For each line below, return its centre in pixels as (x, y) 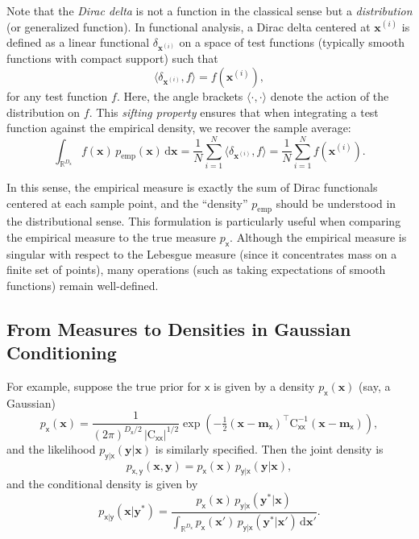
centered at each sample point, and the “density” (127, 203)
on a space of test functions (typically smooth (292, 42)
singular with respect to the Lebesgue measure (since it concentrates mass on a (202, 253)
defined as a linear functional (78, 42)
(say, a (375, 386)
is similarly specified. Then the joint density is (269, 448)
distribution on (44, 112)
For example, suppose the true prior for (104, 386)
